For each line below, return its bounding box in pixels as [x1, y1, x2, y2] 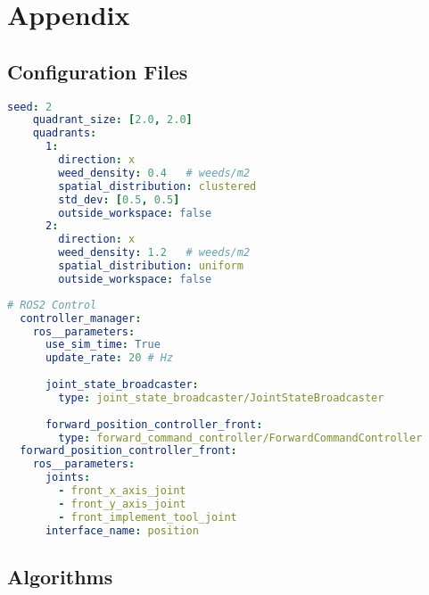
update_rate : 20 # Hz [45, 351, 174, 365]
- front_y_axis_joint [58, 497, 186, 510]
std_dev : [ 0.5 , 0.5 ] [58, 193, 180, 206]
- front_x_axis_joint [58, 484, 186, 498]
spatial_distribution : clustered [58, 179, 257, 193]
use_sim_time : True [45, 338, 161, 351]
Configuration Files [7, 57, 188, 85]
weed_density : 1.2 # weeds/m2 [58, 246, 251, 260]
